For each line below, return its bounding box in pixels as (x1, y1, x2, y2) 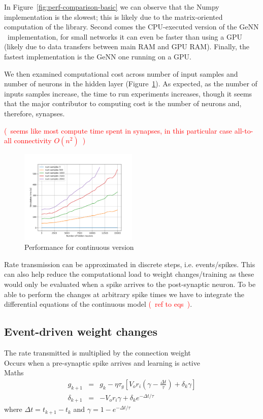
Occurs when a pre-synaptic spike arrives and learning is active (4, 357, 200, 368)
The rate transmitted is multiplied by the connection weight (4, 347, 191, 358)
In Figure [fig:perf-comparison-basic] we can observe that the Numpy (4, 2, 219, 12)
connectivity (14, 135, 52, 146)
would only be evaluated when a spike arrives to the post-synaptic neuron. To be (4, 279, 256, 289)
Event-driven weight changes (4, 324, 157, 339)
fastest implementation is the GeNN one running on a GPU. (4, 51, 191, 61)
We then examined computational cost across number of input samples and (4, 68, 238, 79)
